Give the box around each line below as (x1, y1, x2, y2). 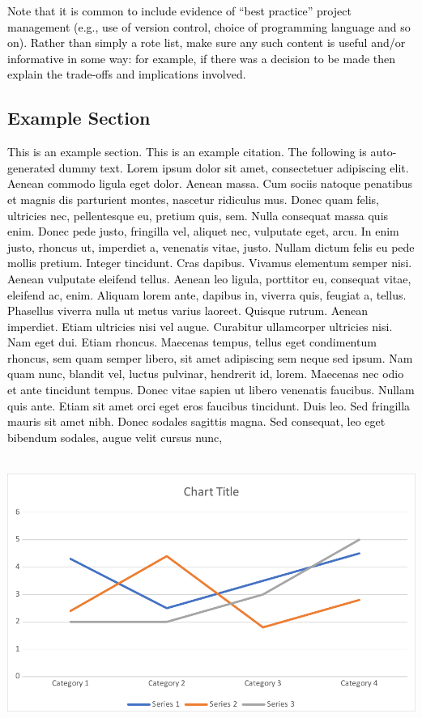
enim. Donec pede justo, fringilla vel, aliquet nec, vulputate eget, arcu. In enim (7, 223, 399, 240)
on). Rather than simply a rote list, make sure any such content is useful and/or (7, 34, 406, 51)
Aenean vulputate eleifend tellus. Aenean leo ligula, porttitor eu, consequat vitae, (7, 270, 411, 287)
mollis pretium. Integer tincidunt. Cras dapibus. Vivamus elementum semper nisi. (7, 254, 412, 271)
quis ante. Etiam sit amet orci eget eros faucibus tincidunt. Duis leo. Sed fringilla (7, 397, 411, 414)
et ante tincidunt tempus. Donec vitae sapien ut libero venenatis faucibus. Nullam (7, 381, 415, 398)
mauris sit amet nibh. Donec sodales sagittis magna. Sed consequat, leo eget (7, 413, 386, 430)
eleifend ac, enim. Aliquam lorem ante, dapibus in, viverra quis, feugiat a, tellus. (7, 286, 407, 303)
